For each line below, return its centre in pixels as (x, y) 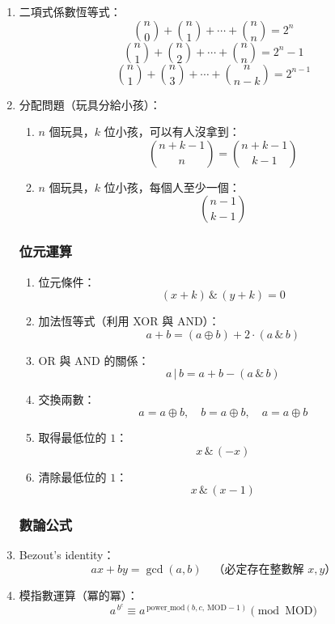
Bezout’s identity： (67, 555)
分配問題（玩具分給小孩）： (90, 104)
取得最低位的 (72, 437)
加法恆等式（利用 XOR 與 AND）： (129, 321)
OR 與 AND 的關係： (94, 360)
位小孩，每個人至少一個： (172, 187)
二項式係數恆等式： (70, 11)
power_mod (166, 608)
